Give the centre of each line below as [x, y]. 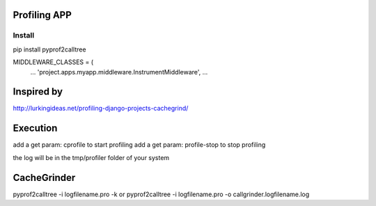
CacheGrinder [44, 177]
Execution [35, 128]
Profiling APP [42, 15]
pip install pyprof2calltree [49, 49]
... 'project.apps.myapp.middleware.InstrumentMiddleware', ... [119, 72]
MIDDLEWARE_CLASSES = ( [53, 62]
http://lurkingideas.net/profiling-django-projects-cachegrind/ [101, 109]
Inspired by [38, 92]
